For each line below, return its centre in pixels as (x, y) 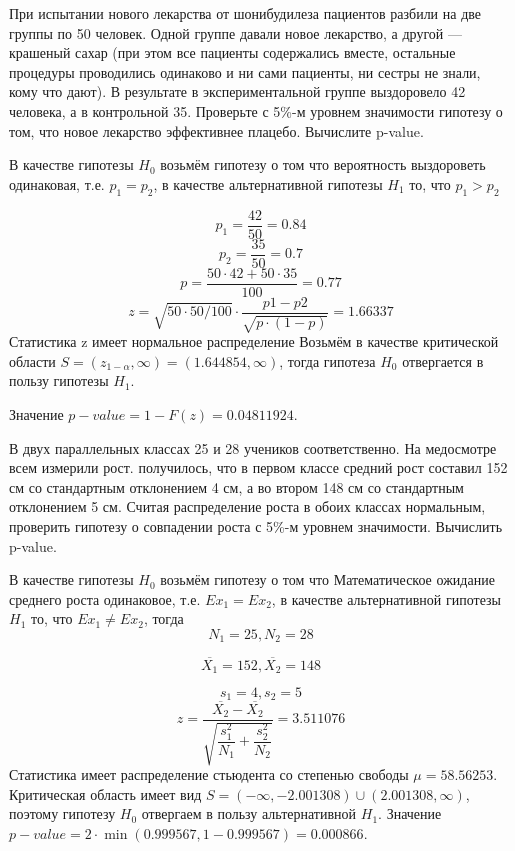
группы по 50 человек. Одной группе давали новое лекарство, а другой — (235, 32)
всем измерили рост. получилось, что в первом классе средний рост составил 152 (258, 467)
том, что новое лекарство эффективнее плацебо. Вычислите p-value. (216, 130)
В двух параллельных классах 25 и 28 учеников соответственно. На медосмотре (253, 447)
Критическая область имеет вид (105, 793)
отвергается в (443, 360)
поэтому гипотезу (62, 813)
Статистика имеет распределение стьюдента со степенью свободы (209, 774)
